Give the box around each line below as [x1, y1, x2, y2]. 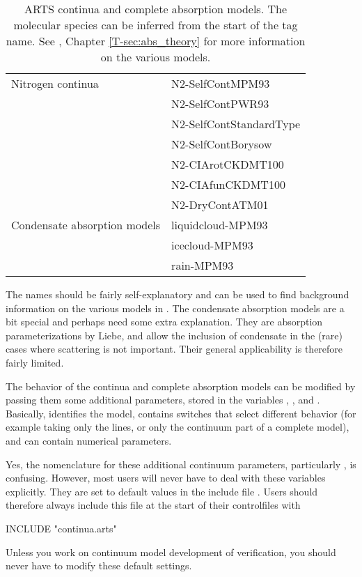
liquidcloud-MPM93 [171, 217, 268, 233]
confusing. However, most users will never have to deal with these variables [6, 470, 326, 485]
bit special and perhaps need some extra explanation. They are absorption [6, 314, 323, 329]
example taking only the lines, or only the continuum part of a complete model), [6, 420, 349, 434]
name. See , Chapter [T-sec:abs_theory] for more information [6, 33, 306, 49]
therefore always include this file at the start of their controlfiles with [6, 498, 301, 512]
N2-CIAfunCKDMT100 [171, 176, 285, 192]
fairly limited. [6, 355, 64, 369]
